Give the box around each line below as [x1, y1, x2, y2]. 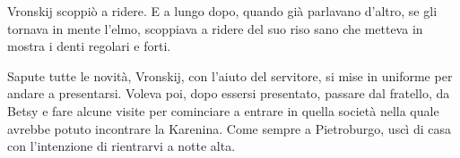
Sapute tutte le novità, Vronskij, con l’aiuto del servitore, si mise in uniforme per [7, 66, 453, 85]
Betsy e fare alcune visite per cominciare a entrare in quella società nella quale [7, 101, 439, 120]
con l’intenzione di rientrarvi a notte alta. [7, 137, 236, 155]
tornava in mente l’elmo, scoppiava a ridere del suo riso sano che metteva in [7, 19, 423, 37]
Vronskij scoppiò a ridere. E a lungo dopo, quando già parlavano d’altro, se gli [7, 2, 438, 20]
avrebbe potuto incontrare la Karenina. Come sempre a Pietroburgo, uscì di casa [7, 119, 451, 137]
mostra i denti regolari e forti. [7, 37, 171, 55]
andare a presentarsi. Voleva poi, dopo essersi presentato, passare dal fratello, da [7, 84, 450, 103]
